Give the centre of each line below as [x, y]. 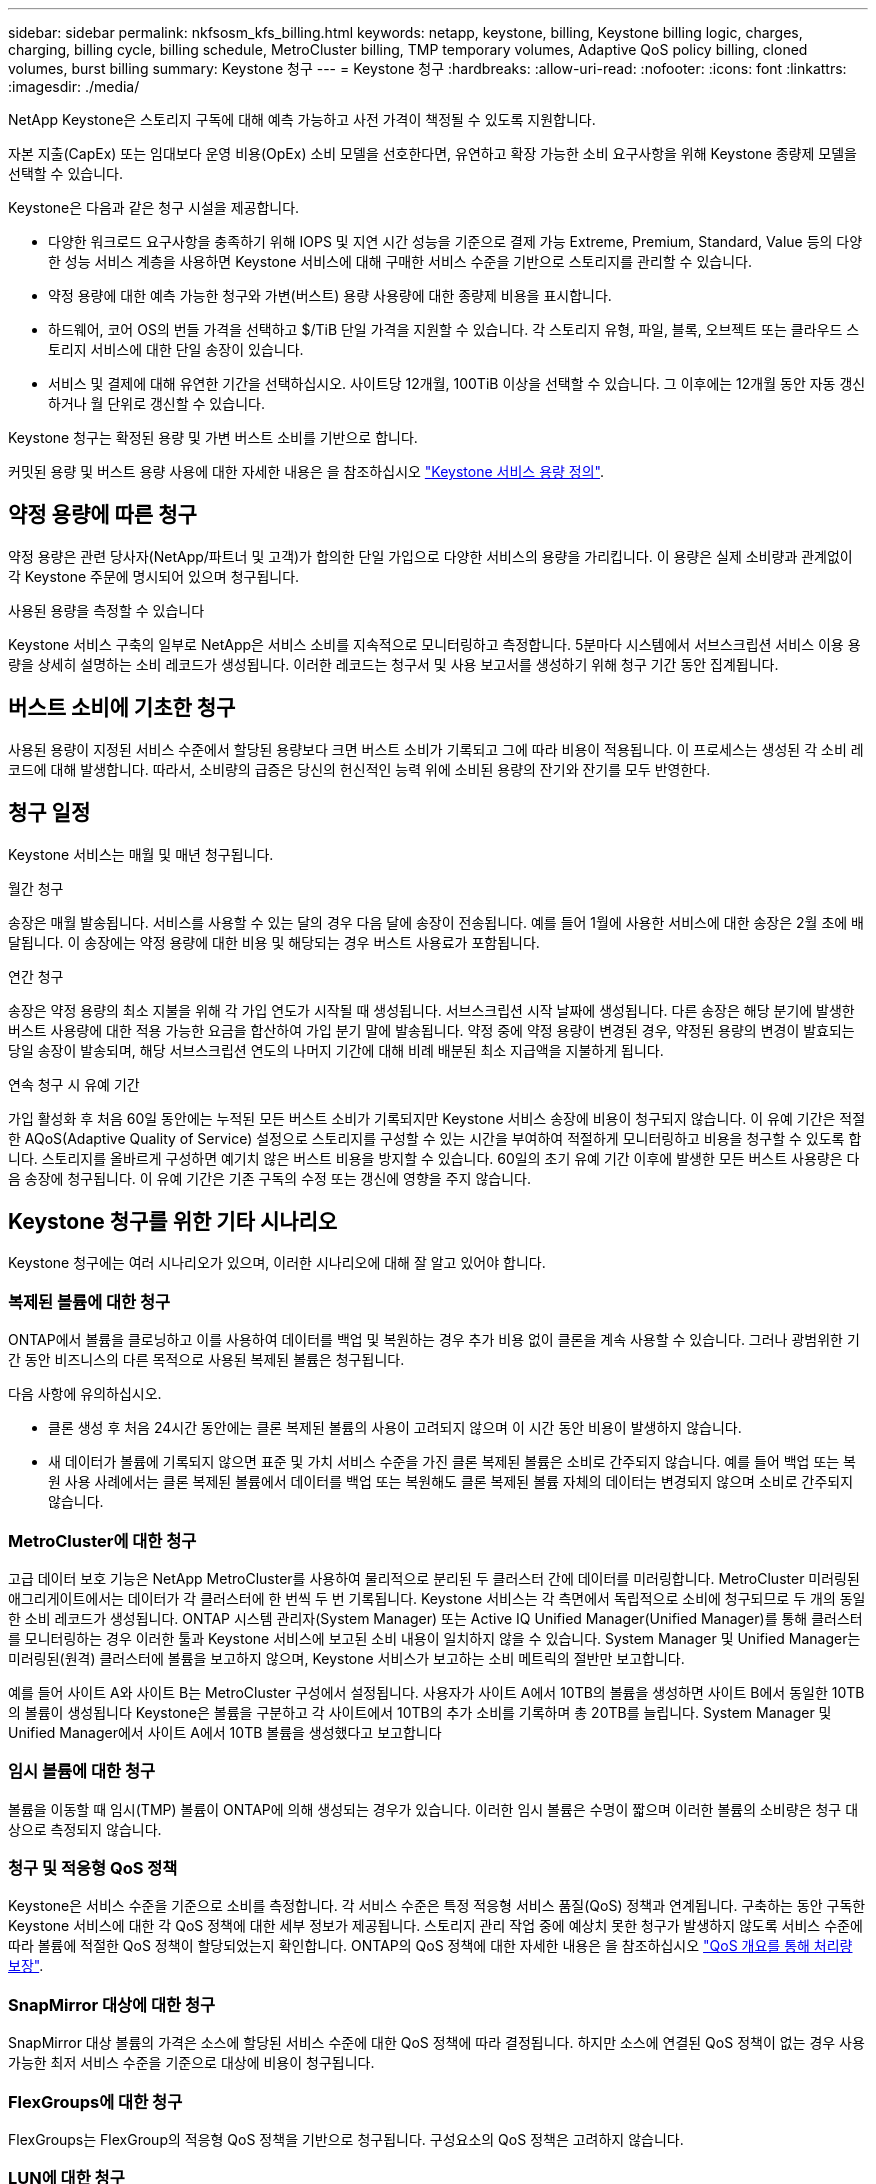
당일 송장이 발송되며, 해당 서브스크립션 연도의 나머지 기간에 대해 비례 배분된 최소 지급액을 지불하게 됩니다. [336, 1050]
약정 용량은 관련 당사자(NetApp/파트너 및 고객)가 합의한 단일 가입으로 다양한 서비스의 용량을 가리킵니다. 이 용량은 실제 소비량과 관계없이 [430, 556]
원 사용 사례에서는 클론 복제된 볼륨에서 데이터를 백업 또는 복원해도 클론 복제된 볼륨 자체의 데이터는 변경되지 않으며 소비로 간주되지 [451, 1482]
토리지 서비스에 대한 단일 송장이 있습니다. [176, 349]
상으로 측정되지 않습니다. [85, 1829]
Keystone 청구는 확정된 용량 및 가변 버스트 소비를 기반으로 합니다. [213, 437]
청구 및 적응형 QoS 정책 [93, 1868]
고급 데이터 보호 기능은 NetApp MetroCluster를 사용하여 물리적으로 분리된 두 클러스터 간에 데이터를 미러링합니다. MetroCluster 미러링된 [434, 1578]
